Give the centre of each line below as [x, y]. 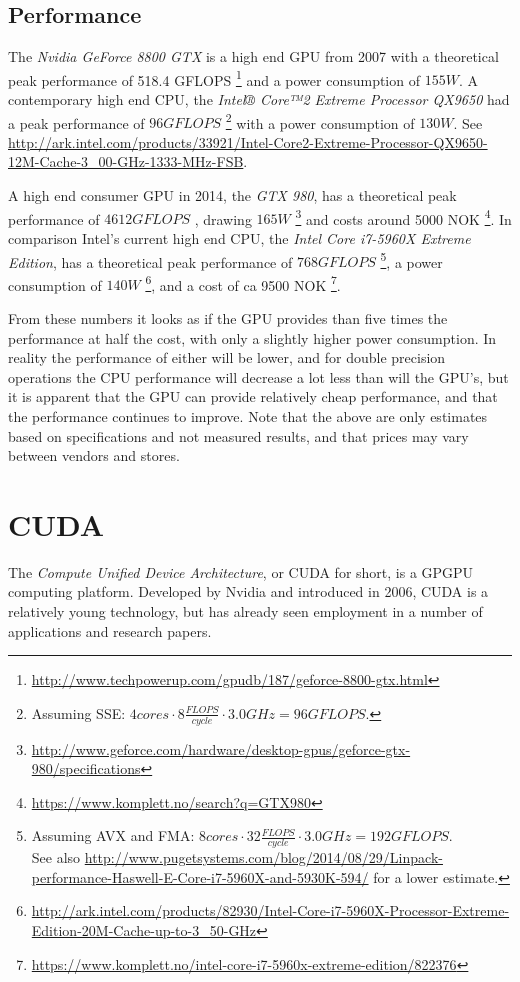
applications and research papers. [110, 630]
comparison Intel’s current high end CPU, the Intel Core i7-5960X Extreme [239, 237]
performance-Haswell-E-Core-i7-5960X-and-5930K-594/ [200, 876]
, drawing [223, 218]
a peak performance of [76, 122]
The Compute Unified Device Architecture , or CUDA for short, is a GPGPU [241, 571]
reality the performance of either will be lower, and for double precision [227, 357]
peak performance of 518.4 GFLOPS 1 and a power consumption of [214, 78]
